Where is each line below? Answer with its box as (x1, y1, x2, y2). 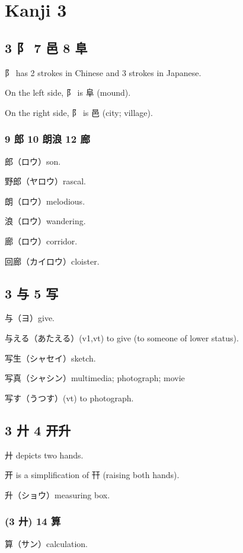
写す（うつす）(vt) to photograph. (5, 391, 134, 404)
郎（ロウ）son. (5, 155, 61, 167)
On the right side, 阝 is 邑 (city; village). (5, 106, 153, 118)
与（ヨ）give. (5, 312, 55, 324)
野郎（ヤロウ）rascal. (5, 175, 87, 187)
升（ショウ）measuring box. (5, 488, 110, 501)
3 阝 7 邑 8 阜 (5, 38, 88, 56)
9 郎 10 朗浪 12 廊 (5, 131, 90, 146)
